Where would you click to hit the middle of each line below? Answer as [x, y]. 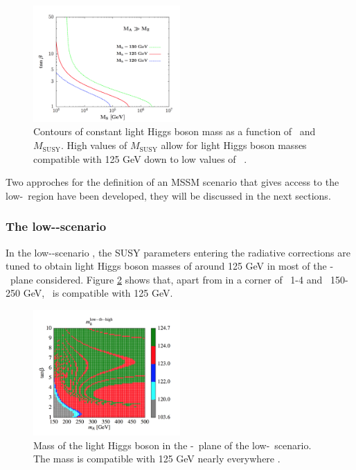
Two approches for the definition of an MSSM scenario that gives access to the [172, 182]
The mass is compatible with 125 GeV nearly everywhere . [157, 459]
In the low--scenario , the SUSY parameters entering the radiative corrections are [178, 252]
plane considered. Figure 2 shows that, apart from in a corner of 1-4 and [166, 279]
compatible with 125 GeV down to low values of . [140, 158]
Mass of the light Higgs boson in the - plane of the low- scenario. [172, 445]
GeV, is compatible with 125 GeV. [98, 293]
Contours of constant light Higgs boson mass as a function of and [175, 131]
